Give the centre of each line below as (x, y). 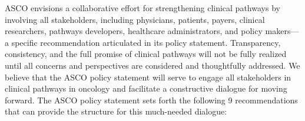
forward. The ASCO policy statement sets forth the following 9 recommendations (151, 100)
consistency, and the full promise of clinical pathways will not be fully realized (146, 54)
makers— (282, 31)
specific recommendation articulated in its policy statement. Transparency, (146, 42)
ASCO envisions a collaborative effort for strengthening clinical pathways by (142, 8)
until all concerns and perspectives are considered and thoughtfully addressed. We (152, 65)
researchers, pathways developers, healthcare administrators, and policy (134, 31)
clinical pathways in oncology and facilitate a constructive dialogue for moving (146, 88)
